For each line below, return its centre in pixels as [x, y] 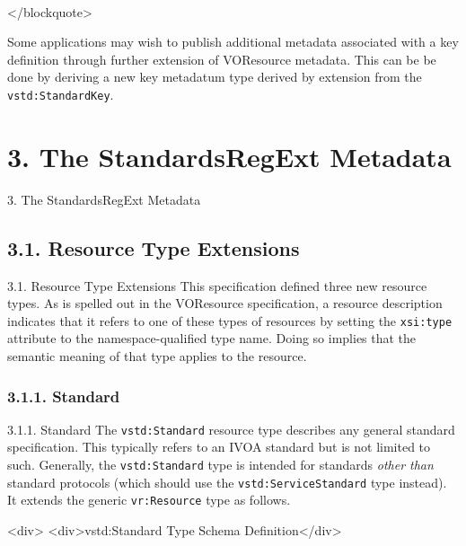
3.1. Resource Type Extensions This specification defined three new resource [217, 285]
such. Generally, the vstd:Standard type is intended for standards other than [220, 465]
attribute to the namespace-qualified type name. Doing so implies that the [212, 338]
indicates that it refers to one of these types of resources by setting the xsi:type [230, 320]
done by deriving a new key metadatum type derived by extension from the [215, 77]
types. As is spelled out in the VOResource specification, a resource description [225, 303]
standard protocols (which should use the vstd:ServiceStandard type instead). [227, 482]
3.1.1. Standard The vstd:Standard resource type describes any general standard [231, 429]
